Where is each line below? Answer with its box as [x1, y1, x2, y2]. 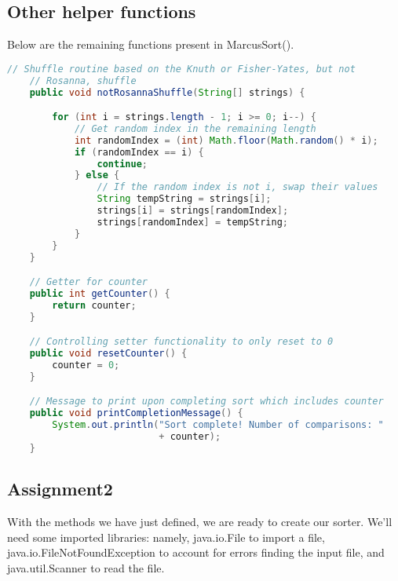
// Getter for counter [29, 276, 148, 288]
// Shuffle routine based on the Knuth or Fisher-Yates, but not [7, 63, 356, 75]
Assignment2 [7, 477, 113, 501]
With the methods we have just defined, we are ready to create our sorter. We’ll [7, 513, 393, 529]
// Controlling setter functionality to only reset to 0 [29, 336, 334, 348]
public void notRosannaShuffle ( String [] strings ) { [29, 86, 305, 98]
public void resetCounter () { [29, 348, 188, 360]
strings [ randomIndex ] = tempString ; [97, 216, 289, 228]
